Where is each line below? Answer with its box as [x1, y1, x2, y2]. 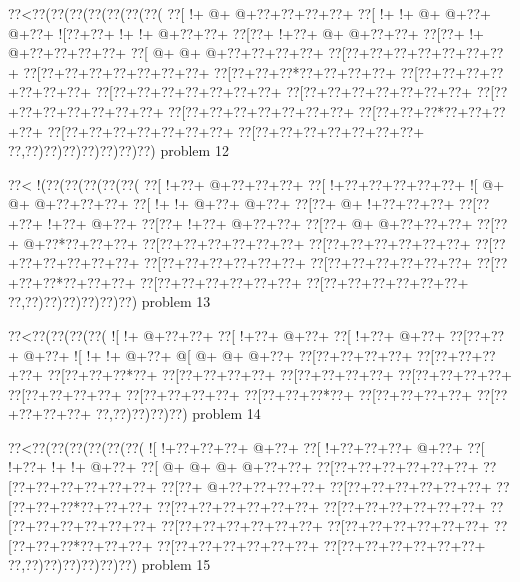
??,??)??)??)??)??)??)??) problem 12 [8, 140, 229, 161]
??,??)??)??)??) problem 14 [95, 403, 261, 424]
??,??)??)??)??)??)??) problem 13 [8, 291, 211, 312]
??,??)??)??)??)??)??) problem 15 [8, 554, 211, 575]
